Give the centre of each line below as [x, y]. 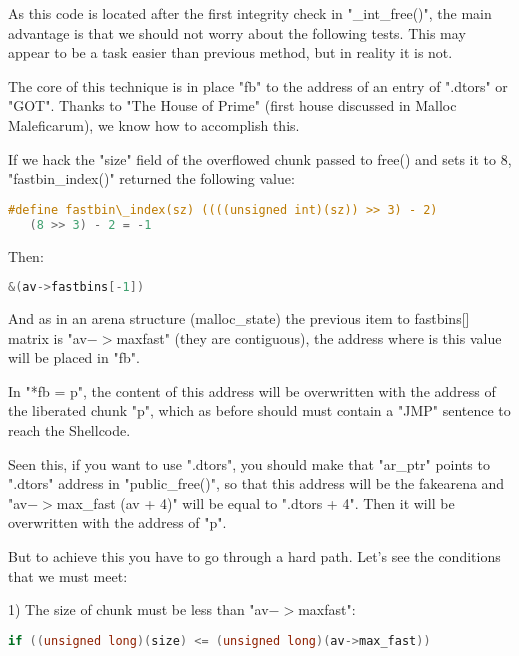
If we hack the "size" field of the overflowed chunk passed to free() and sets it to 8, [260, 158]
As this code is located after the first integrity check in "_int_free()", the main [250, 13]
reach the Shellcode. [69, 429]
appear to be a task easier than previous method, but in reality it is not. [230, 52]
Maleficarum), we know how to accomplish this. [154, 124]
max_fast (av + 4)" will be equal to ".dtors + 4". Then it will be [255, 502]
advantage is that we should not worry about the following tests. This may [237, 32]
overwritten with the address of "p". [117, 522]
